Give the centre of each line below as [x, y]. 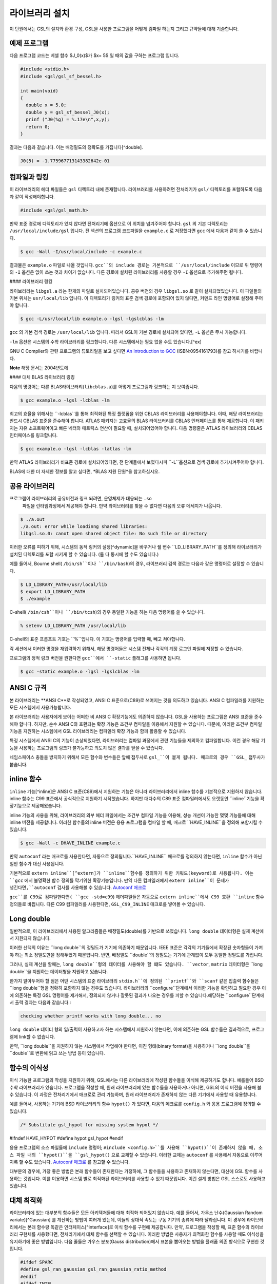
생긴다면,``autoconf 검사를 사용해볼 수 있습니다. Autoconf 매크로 [78, 888]
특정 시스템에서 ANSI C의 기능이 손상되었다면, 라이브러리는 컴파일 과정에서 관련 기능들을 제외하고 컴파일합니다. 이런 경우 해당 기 [137, 741]
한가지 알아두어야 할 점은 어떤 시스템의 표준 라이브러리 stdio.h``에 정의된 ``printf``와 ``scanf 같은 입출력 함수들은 [134, 981]
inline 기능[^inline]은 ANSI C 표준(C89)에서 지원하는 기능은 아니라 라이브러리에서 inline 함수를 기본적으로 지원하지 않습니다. [136, 791]
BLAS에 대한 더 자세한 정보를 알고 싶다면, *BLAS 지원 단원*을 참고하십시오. [85, 471]
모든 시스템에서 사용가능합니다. [41, 707]
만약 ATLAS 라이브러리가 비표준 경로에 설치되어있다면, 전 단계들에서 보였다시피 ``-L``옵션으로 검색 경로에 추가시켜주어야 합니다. [137, 462]
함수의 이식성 [29, 1068]
